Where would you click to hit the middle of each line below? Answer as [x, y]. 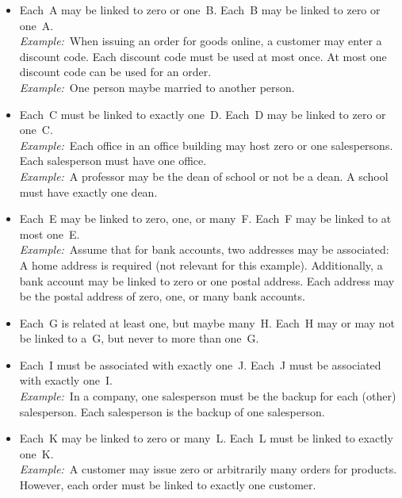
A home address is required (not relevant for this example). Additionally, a [201, 264]
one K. [36, 453]
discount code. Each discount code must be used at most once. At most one [203, 56]
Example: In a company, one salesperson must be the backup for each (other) [208, 396]
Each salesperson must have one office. [113, 161]
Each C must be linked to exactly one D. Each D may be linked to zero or [203, 114]
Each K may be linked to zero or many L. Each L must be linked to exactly [206, 438]
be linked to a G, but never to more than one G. [139, 338]
